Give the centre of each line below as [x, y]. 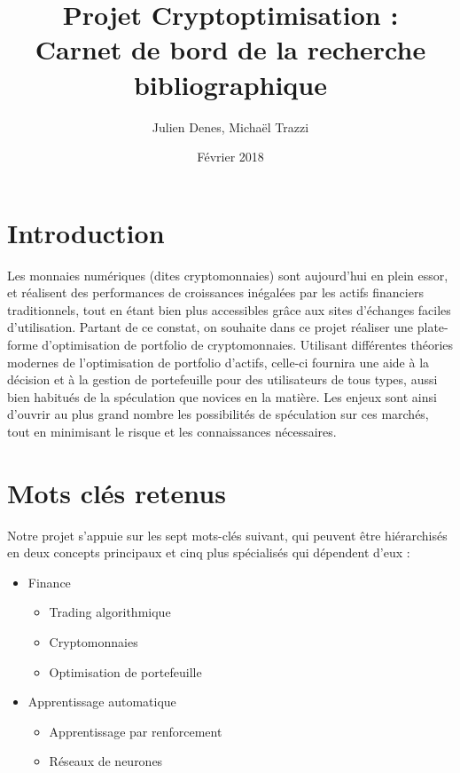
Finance [49, 582]
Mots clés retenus [117, 492]
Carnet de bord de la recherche [230, 49]
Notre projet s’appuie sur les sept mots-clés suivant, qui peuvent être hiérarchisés [227, 535]
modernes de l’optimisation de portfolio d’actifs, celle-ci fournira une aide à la [218, 362]
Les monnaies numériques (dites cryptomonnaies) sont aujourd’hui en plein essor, [228, 275]
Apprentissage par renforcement [136, 731]
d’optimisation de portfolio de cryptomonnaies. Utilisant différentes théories [248, 344]
